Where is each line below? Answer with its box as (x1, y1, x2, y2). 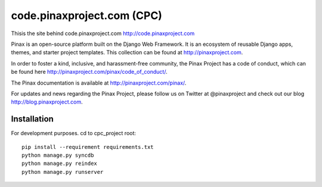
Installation (11, 114, 54, 124)
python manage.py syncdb (21, 152, 94, 158)
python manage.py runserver (21, 169, 104, 175)
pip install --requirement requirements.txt (21, 144, 154, 150)
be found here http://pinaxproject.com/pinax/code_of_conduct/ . (11, 68, 168, 76)
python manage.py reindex (21, 160, 98, 167)
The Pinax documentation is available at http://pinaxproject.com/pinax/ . (11, 79, 187, 86)
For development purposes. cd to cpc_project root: (11, 130, 137, 137)
